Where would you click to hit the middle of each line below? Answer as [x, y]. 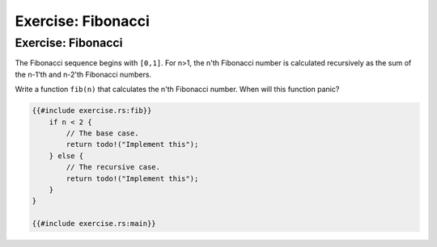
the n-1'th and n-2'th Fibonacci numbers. [83, 74]
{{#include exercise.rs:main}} [94, 224]
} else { [66, 156]
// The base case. [102, 133]
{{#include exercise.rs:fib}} [92, 111]
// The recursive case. [113, 167]
